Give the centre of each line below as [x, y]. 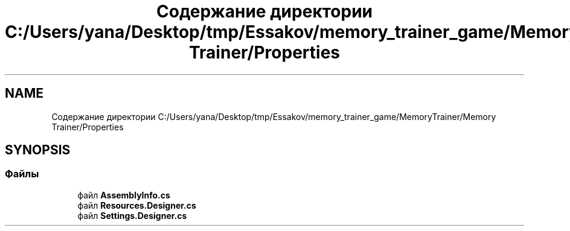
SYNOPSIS [38, 150]
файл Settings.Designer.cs [132, 215]
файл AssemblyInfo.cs [124, 195]
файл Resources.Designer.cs [137, 205]
